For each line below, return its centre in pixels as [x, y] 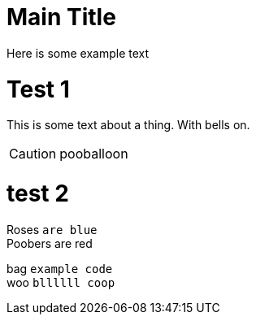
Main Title [61, 17]
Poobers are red [50, 243]
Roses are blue [52, 229]
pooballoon [94, 154]
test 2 [38, 193]
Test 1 [38, 89]
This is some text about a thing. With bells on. [128, 125]
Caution [33, 154]
